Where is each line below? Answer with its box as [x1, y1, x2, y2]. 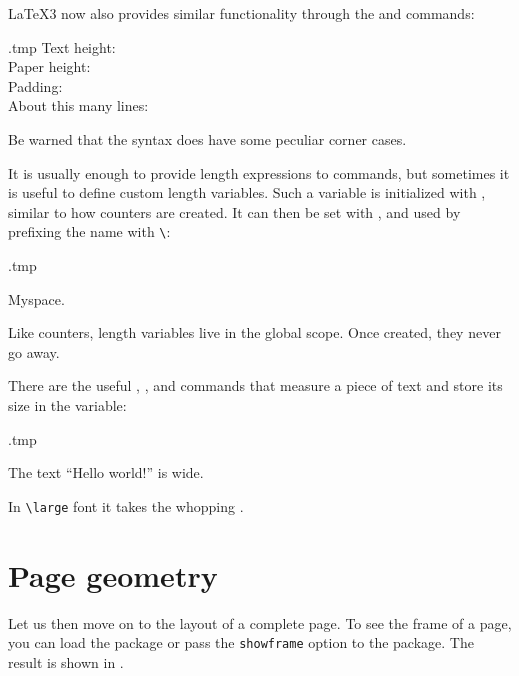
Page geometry [8, 554, 218, 595]
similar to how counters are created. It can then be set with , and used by [8, 201, 461, 222]
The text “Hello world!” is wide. [8, 462, 204, 483]
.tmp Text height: [8, 36, 116, 57]
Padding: [8, 75, 63, 96]
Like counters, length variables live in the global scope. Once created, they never [8, 322, 501, 343]
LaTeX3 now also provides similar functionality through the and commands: [8, 3, 475, 23]
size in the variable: [8, 394, 127, 415]
